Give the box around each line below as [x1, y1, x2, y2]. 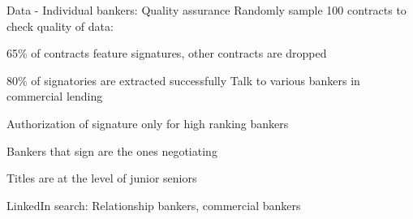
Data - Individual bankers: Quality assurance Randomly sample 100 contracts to [6, 2, 407, 18]
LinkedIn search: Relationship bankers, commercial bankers [6, 196, 301, 213]
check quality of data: [6, 17, 114, 34]
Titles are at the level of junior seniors [6, 170, 197, 187]
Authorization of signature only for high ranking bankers [6, 114, 289, 131]
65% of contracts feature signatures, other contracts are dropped [6, 45, 327, 62]
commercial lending [6, 88, 103, 105]
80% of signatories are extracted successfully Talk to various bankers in [6, 71, 360, 88]
